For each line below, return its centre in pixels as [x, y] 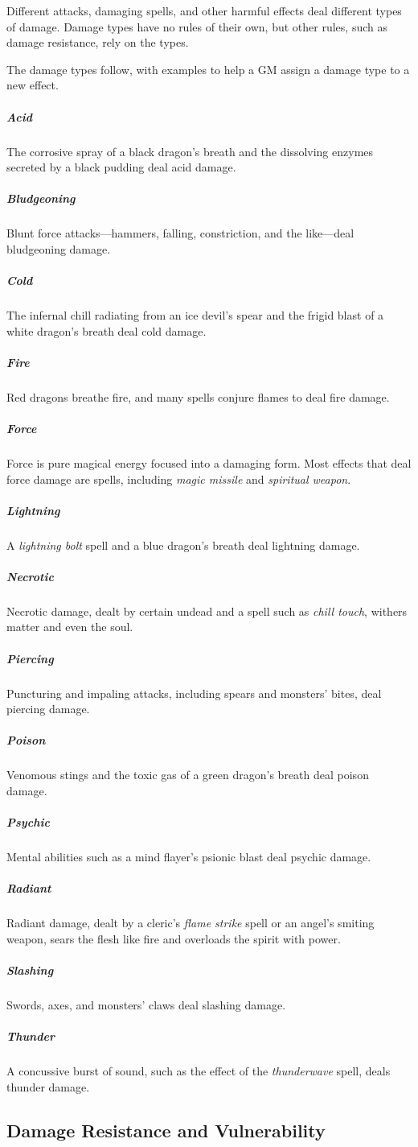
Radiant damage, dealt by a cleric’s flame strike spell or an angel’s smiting [191, 923]
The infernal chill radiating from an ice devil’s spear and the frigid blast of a [195, 315]
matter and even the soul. [70, 627]
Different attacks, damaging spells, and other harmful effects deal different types [204, 10]
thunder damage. [48, 1086]
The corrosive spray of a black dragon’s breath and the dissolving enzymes [190, 151]
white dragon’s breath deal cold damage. [107, 330]
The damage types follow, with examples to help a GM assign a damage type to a [208, 69]
